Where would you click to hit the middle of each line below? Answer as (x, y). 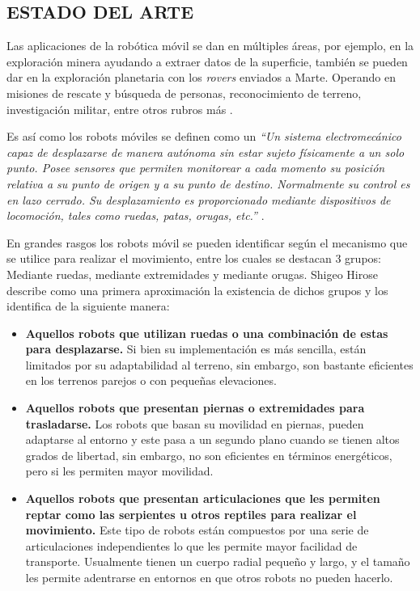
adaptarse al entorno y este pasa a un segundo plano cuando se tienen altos (212, 439)
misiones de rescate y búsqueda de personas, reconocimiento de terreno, (184, 93)
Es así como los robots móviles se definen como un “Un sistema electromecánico (204, 136)
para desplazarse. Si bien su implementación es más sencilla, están (196, 349)
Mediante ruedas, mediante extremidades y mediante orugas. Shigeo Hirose (192, 274)
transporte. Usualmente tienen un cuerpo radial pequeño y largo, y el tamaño (218, 561)
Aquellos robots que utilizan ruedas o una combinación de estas (207, 333)
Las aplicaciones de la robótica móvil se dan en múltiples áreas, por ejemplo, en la (210, 46)
